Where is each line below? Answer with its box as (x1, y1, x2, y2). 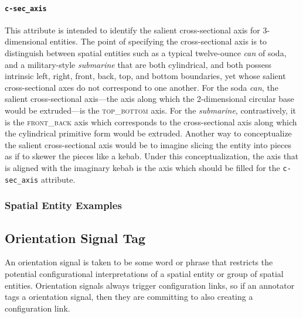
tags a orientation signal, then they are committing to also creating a (5, 290, 253, 303)
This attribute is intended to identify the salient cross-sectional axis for (5, 23, 260, 36)
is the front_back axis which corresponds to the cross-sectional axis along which (5, 115, 297, 128)
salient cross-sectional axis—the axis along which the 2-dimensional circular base (5, 93, 294, 105)
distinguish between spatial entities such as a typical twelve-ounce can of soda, (5, 47, 287, 59)
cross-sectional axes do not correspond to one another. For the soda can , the (5, 81, 278, 93)
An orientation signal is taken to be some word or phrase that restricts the (5, 256, 273, 268)
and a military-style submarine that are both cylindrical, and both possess (5, 58, 271, 70)
